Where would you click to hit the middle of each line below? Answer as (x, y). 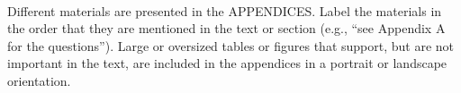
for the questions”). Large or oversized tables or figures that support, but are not (231, 45)
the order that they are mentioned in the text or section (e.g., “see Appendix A (226, 28)
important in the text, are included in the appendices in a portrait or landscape (227, 63)
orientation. (39, 80)
